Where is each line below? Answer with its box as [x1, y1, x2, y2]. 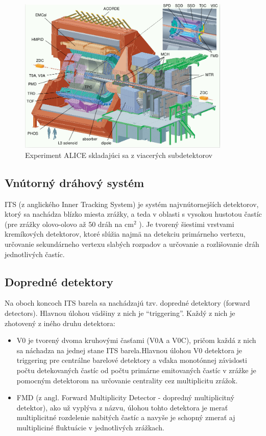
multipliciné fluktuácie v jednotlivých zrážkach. [16, 422, 164, 432]
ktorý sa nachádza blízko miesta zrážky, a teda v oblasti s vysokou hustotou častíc [5, 209, 262, 219]
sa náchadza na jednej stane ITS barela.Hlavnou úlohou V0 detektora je [16, 345, 243, 355]
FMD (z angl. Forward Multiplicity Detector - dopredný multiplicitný [16, 392, 234, 403]
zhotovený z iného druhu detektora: [5, 317, 115, 328]
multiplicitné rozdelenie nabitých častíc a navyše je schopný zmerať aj [16, 412, 235, 423]
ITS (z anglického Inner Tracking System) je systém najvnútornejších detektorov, [5, 198, 259, 209]
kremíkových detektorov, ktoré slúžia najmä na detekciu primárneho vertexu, [5, 228, 246, 239]
